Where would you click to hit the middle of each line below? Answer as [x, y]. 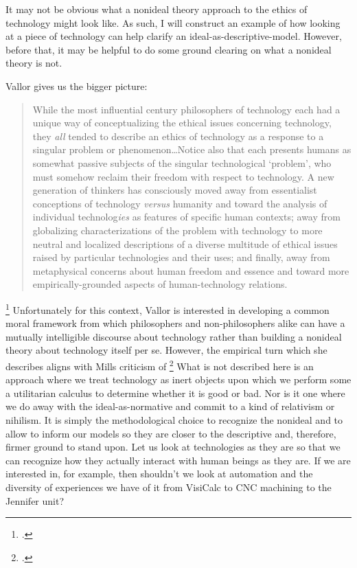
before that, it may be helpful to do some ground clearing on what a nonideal [169, 49]
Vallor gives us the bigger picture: [77, 86]
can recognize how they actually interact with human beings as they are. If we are [178, 460]
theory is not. [34, 63]
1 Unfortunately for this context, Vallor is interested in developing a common [168, 308]
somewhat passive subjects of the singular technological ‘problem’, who [182, 162]
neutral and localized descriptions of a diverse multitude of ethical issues [185, 243]
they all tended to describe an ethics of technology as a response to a [178, 136]
